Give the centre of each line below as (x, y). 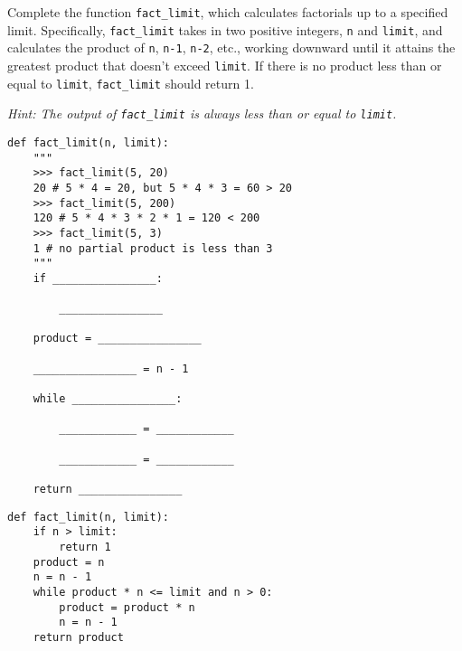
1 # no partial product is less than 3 (153, 248)
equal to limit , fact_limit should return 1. (131, 83)
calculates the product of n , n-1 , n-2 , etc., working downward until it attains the (231, 47)
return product (78, 637)
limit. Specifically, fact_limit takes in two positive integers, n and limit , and (225, 29)
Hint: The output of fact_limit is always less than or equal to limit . (202, 113)
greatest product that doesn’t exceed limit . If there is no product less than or (225, 65)
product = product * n (127, 607)
